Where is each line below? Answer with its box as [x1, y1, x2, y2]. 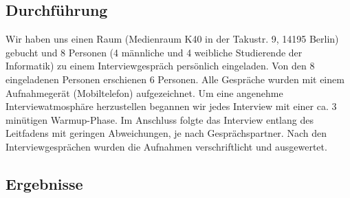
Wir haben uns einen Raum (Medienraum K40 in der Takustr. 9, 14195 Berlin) [6, 32, 339, 46]
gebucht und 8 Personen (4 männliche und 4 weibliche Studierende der [6, 45, 303, 59]
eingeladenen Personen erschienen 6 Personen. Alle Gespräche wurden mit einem [6, 71, 344, 86]
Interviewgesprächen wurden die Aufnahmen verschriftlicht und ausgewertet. [6, 139, 327, 153]
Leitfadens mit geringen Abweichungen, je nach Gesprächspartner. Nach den [6, 126, 327, 140]
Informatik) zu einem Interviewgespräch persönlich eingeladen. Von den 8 [6, 58, 315, 73]
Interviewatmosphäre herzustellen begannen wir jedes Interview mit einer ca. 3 [6, 99, 337, 113]
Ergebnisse [6, 173, 83, 194]
